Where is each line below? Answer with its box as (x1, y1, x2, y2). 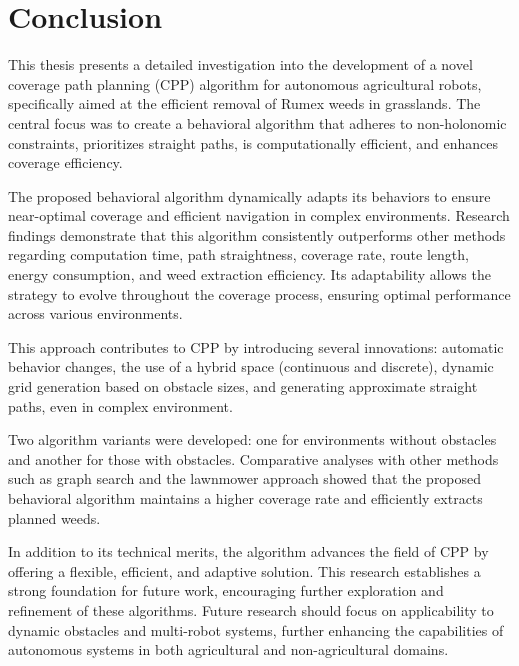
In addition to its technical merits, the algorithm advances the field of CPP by (8, 541, 489, 562)
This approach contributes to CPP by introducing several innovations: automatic (8, 336, 504, 357)
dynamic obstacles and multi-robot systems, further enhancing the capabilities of (8, 619, 504, 640)
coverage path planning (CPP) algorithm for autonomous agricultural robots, (8, 73, 482, 94)
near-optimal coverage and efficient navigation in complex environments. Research (8, 205, 510, 226)
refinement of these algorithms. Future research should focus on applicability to (8, 599, 494, 620)
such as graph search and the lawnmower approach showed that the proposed (8, 468, 482, 489)
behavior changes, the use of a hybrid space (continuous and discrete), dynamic (8, 356, 494, 377)
